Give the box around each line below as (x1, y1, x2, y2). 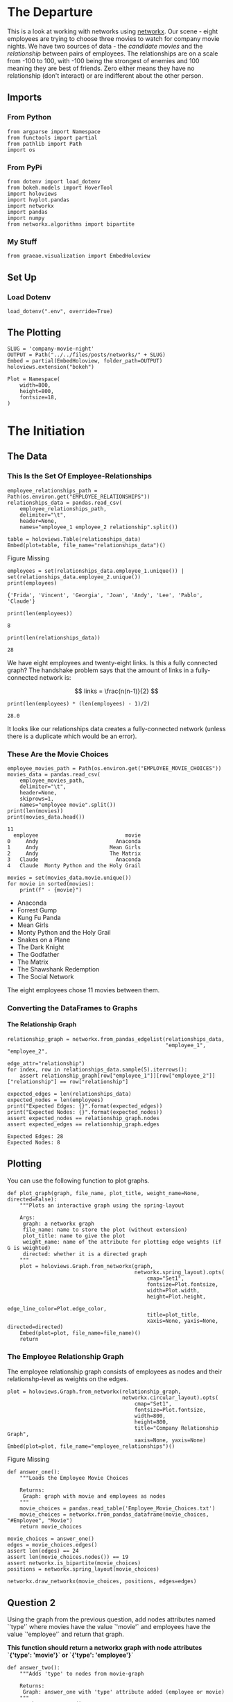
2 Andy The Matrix (7, 850, 141, 857)
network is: (39, 673, 71, 681)
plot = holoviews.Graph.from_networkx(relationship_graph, (7, 1388, 182, 1396)
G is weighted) (7, 1244, 51, 1251)
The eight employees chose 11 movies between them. (7, 985, 160, 994)
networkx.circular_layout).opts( (121, 1394, 218, 1401)
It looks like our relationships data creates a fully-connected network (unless (7, 724, 226, 733)
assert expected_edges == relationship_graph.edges (7, 1121, 159, 1128)
